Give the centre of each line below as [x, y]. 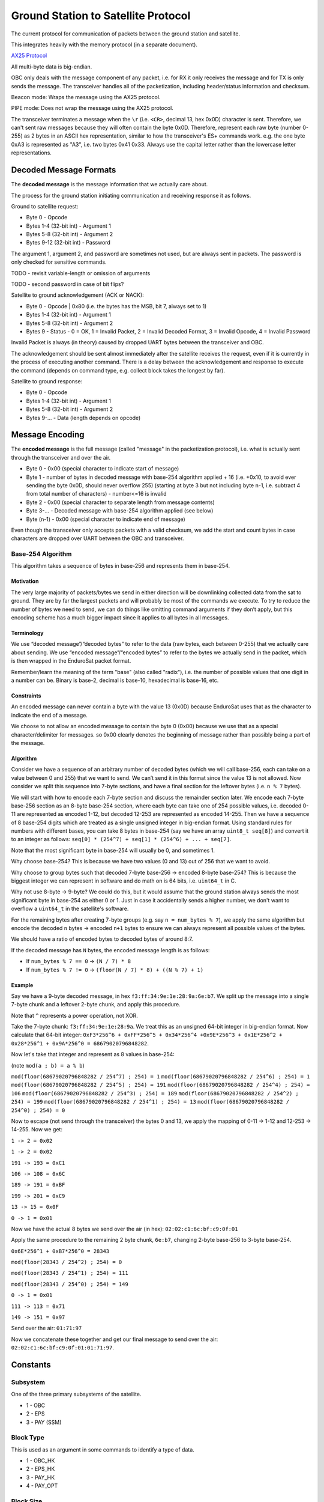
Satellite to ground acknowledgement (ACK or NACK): [77, 295]
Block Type [28, 1438]
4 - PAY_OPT [42, 1486]
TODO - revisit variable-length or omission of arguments [81, 273]
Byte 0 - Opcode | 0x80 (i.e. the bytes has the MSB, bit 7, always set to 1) [116, 306]
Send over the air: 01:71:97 [46, 1328]
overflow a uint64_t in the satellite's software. [70, 909]
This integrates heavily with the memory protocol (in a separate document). [104, 44]
